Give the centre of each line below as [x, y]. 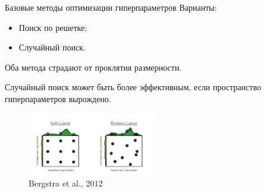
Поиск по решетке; [53, 27]
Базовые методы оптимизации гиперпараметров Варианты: [111, 7]
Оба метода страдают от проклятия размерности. [93, 67]
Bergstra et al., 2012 [66, 183]
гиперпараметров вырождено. [58, 98]
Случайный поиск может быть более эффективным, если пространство [133, 87]
